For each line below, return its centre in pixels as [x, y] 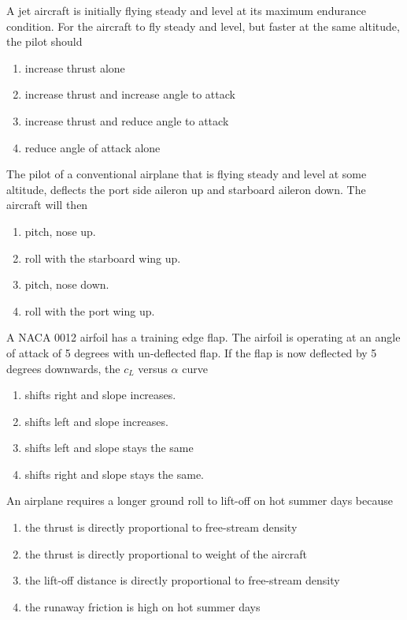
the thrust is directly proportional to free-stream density [161, 527]
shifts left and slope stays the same [109, 448]
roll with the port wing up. [90, 310]
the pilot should [44, 41]
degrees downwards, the [63, 368]
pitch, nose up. [60, 231]
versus [153, 368]
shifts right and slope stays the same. [115, 474]
